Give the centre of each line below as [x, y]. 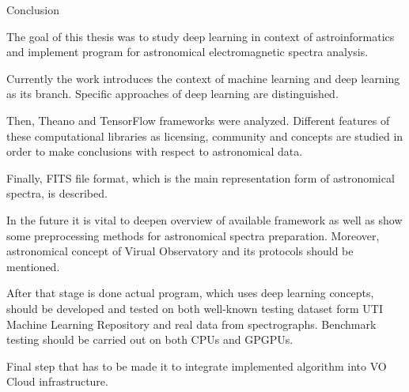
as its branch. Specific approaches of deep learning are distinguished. [172, 94]
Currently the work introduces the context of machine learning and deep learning [203, 78]
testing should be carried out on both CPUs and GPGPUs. [150, 339]
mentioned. [33, 266]
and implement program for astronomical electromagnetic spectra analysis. [187, 52]
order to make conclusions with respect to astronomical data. [155, 151]
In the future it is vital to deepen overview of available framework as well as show [204, 219]
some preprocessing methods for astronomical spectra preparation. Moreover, [193, 235]
